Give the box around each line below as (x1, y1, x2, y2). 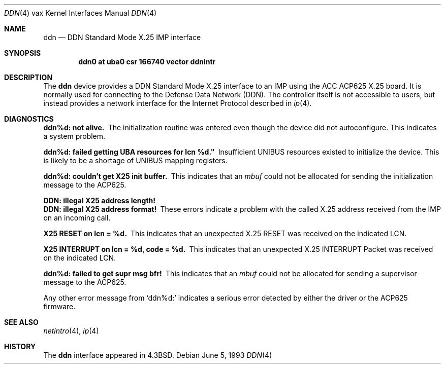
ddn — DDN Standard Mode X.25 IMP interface (43, 33, 201, 42)
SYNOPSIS (4, 49, 41, 57)
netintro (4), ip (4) (43, 326, 99, 335)
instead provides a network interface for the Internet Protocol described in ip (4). (43, 99, 312, 107)
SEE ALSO (4, 318, 39, 326)
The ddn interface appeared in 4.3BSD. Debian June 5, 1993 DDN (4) (43, 351, 272, 359)
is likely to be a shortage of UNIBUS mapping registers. (43, 156, 228, 165)
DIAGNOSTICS (4, 115, 54, 123)
